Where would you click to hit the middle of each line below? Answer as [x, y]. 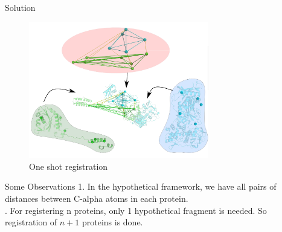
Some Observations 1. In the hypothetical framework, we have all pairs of [141, 186]
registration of [31, 222]
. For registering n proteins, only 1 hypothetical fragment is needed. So [136, 210]
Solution [20, 7]
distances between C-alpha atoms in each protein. [97, 198]
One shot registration [69, 166]
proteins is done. [112, 222]
